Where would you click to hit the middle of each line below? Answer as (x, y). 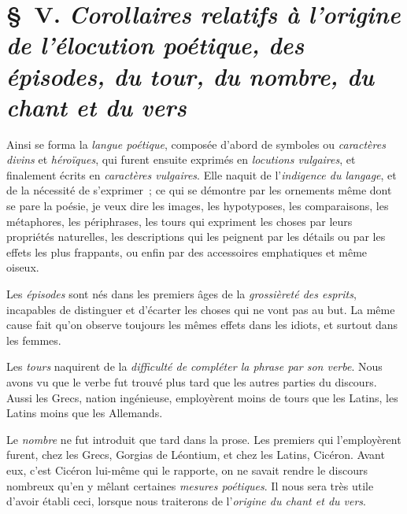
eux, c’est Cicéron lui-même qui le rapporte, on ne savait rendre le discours (187, 470)
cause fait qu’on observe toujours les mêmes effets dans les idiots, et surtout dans (202, 325)
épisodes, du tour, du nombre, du (190, 76)
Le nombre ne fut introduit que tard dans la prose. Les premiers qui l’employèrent (204, 439)
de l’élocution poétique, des (155, 45)
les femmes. (34, 340)
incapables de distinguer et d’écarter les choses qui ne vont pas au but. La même (201, 309)
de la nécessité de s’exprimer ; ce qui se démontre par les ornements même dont (199, 190)
